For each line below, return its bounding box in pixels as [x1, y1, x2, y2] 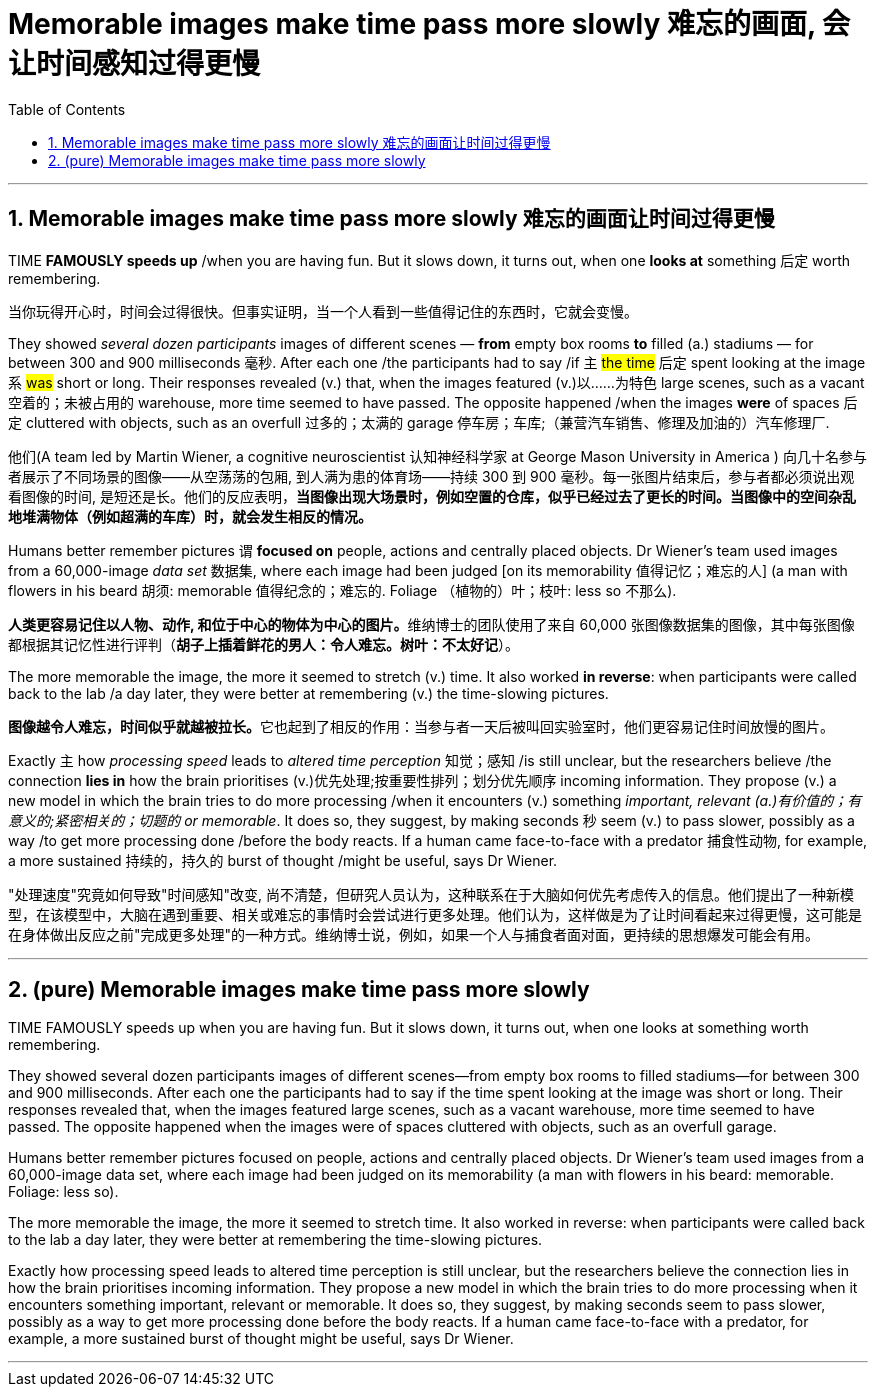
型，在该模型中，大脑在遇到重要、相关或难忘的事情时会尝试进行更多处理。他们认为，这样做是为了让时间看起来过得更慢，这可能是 [8, 905, 862, 923]
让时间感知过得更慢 [8, 47, 261, 81]
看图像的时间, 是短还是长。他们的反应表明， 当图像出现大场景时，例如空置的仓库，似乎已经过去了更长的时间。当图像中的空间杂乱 [8, 487, 856, 505]
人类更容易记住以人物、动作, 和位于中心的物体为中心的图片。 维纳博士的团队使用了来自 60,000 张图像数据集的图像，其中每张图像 [8, 615, 855, 633]
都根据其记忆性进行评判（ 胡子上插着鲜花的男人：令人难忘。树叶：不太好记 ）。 [8, 635, 519, 653]
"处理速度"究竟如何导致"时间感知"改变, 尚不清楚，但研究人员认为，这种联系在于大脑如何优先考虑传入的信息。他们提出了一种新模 [8, 885, 855, 903]
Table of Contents [8, 100, 126, 118]
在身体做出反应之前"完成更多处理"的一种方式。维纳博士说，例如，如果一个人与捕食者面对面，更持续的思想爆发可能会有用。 [8, 925, 820, 943]
